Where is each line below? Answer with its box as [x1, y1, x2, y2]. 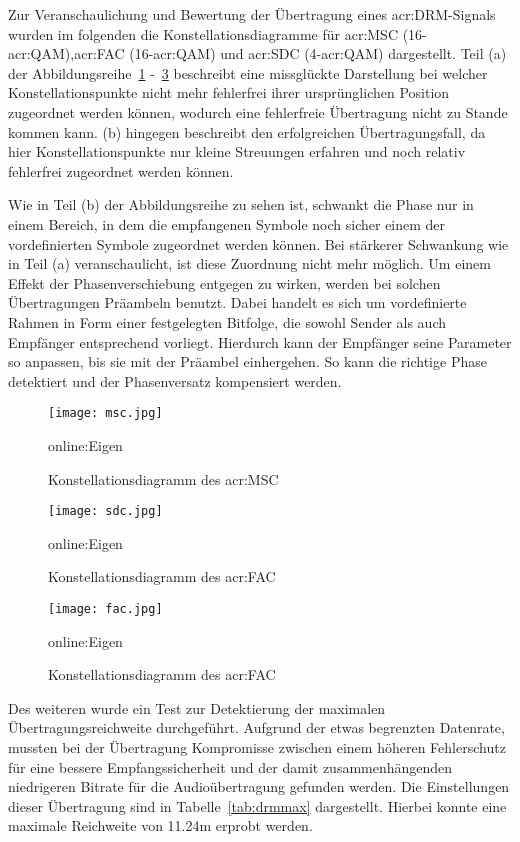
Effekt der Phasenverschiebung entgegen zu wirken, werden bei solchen [8, 272, 441, 293]
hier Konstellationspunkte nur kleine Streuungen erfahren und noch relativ [8, 141, 466, 162]
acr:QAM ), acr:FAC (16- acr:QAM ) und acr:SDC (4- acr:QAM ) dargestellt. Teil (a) [8, 43, 507, 64]
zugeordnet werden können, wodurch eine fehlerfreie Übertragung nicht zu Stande [8, 101, 508, 122]
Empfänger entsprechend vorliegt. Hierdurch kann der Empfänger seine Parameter [8, 331, 512, 352]
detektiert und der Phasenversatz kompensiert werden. [8, 370, 342, 391]
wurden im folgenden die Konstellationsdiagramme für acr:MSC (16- [8, 23, 427, 44]
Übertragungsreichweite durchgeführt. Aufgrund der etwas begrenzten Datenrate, [8, 717, 505, 738]
